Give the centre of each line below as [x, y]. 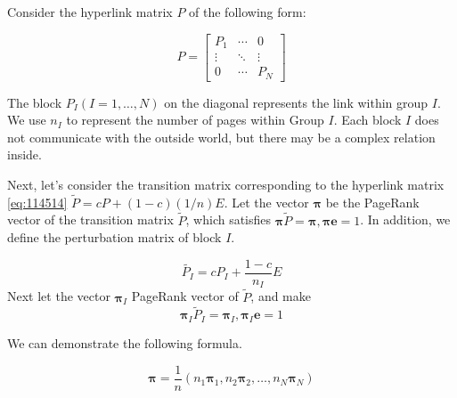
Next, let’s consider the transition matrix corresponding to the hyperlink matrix [226, 184]
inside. [24, 154]
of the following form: [248, 12]
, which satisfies [228, 219]
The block [35, 102]
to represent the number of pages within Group [195, 120]
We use [27, 120]
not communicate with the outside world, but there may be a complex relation [221, 137]
